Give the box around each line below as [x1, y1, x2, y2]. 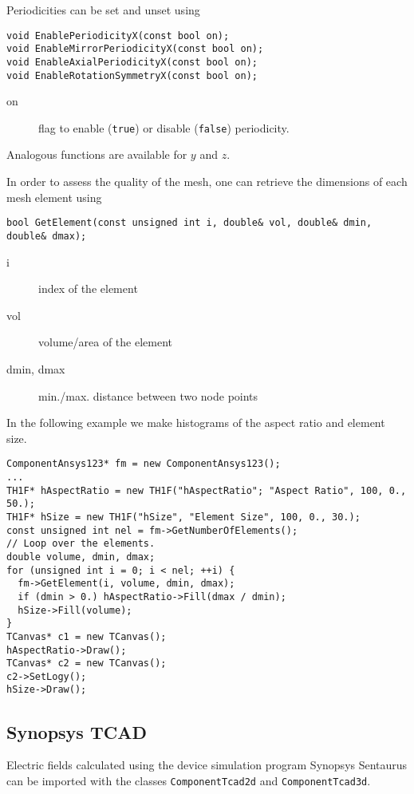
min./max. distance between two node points [38, 387, 258, 404]
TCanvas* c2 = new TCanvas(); [6, 658, 167, 670]
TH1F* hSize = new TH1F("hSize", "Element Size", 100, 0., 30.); [6, 511, 361, 523]
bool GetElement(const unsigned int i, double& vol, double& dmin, [6, 217, 373, 229]
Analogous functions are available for [6, 146, 187, 163]
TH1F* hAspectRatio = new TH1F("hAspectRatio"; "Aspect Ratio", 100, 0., [6, 484, 407, 496]
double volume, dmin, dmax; [6, 551, 156, 563]
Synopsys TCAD [6, 719, 147, 744]
